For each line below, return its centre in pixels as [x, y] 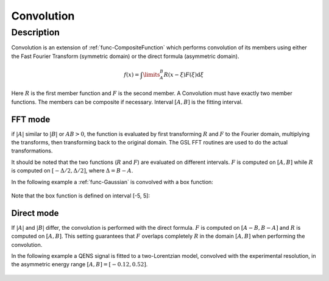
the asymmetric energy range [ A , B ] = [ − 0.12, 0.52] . [80, 265]
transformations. [32, 151]
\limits [151, 74]
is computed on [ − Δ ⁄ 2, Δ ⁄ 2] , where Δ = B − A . [72, 171]
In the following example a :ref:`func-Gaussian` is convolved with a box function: [112, 182]
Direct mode [35, 213]
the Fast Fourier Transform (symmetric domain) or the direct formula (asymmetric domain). [126, 56]
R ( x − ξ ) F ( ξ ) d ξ [184, 74]
